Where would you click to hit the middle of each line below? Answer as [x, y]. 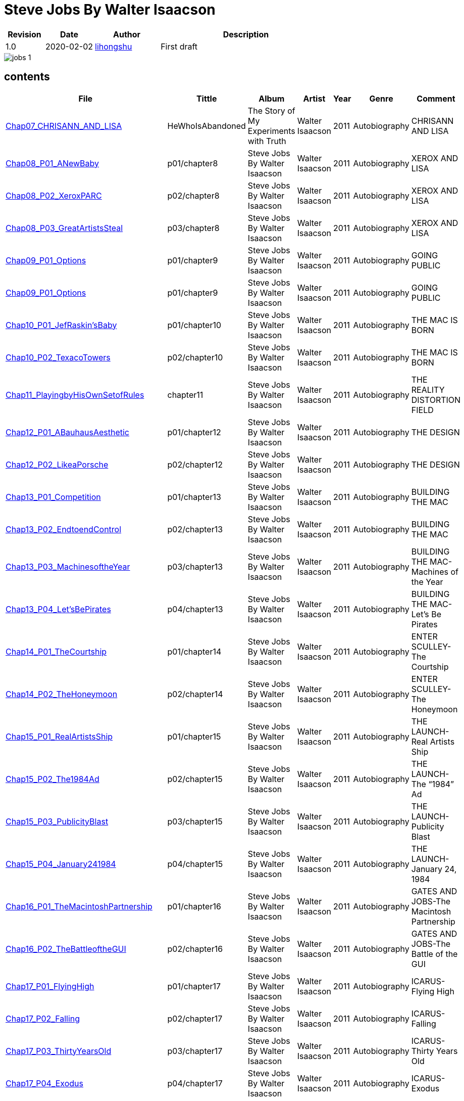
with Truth [267, 141]
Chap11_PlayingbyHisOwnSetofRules [75, 395]
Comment [436, 98]
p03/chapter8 [193, 228]
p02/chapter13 [195, 529]
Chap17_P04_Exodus [45, 1083]
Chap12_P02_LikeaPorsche [57, 464]
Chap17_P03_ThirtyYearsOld [59, 1051]
